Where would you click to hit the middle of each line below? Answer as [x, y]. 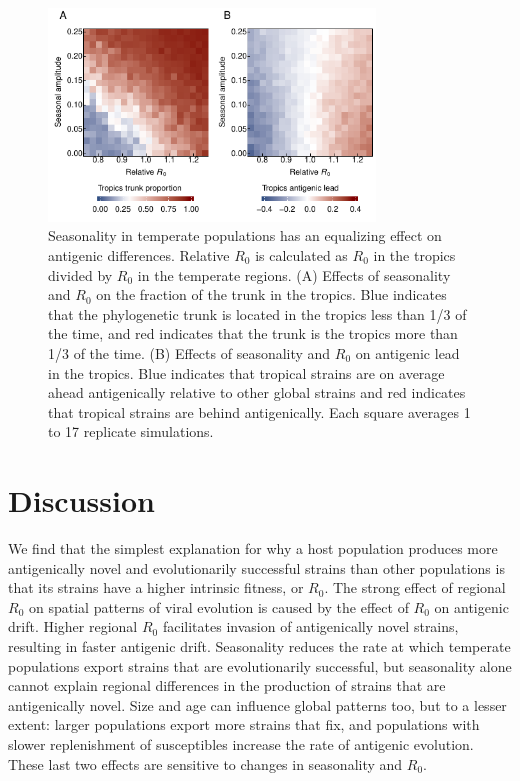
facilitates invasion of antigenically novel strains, [310, 626]
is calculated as [301, 254]
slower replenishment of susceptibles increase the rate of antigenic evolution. [241, 743]
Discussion [81, 500]
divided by [80, 274]
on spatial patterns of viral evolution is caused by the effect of [218, 606]
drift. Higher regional [73, 626]
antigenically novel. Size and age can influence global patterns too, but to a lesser [257, 704]
